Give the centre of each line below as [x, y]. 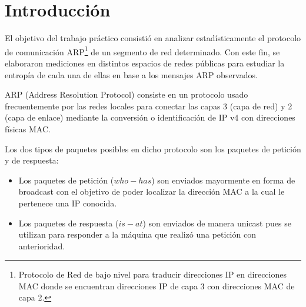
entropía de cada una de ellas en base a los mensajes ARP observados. [131, 74]
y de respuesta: [32, 160]
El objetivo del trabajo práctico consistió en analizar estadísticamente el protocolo [153, 38]
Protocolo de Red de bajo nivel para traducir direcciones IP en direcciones [152, 274]
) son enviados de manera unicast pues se [217, 223]
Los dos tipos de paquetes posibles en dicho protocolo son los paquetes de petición [153, 149]
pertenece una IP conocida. [68, 203]
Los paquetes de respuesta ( [69, 223]
